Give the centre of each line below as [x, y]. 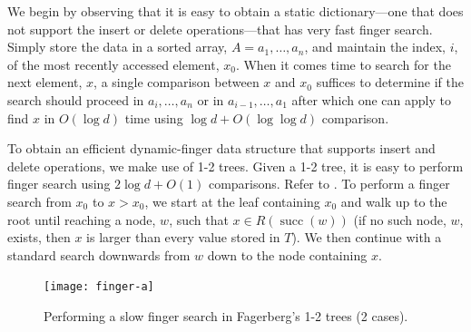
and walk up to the [394, 201]
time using [154, 117]
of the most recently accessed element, [113, 64]
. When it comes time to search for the [343, 64]
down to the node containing [287, 254]
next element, [45, 82]
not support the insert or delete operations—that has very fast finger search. [220, 29]
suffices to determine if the [390, 82]
